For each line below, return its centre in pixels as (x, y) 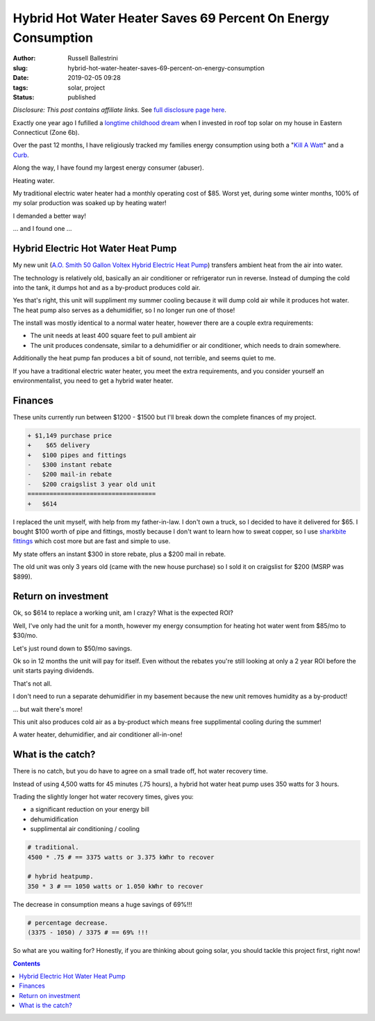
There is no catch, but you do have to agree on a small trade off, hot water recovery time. (140, 771)
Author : (24, 58)
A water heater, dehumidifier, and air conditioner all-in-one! (98, 734)
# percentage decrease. (68, 923)
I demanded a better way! (50, 216)
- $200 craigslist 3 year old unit (92, 484)
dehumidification (55, 819)
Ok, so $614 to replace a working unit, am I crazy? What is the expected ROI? (123, 613)
